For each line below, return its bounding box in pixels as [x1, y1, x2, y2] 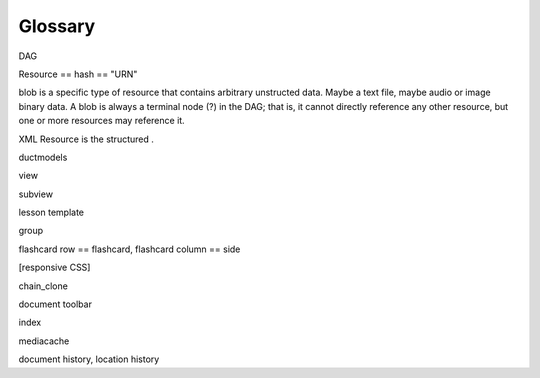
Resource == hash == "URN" [18, 68, 138, 80]
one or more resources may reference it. [18, 115, 185, 127]
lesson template [18, 206, 85, 219]
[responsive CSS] [18, 261, 91, 274]
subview [18, 188, 54, 200]
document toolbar [18, 298, 92, 310]
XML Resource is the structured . [18, 133, 155, 145]
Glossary [18, 15, 96, 37]
